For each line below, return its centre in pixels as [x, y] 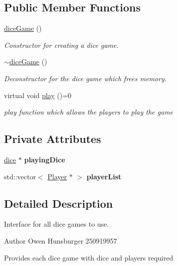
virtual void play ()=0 [38, 95]
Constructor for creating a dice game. [61, 45]
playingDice [45, 159]
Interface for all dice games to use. [57, 224]
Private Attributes [53, 139]
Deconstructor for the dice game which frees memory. [86, 78]
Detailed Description [59, 203]
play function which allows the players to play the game [89, 112]
